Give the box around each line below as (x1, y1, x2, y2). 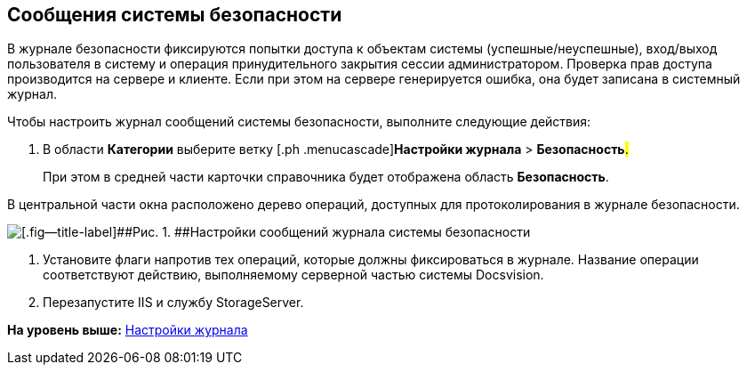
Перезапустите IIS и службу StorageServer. (43, 295, 304, 311)
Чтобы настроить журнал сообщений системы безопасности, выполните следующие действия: (7, 114, 591, 130)
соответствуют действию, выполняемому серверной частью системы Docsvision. (43, 267, 544, 283)
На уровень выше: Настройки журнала (7, 322, 248, 338)
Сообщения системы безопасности (7, 4, 342, 26)
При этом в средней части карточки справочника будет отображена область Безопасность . (43, 169, 609, 185)
